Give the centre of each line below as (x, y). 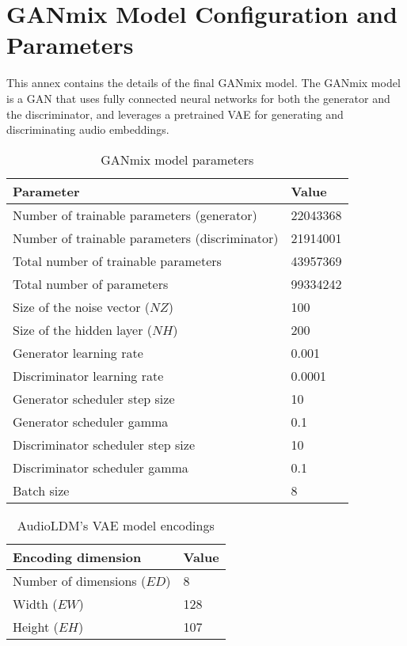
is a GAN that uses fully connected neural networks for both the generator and (198, 98)
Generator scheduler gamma (91, 421)
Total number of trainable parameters (117, 260)
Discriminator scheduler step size (104, 444)
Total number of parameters (91, 283)
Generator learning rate (78, 352)
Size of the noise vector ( (81, 306)
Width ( (35, 603)
